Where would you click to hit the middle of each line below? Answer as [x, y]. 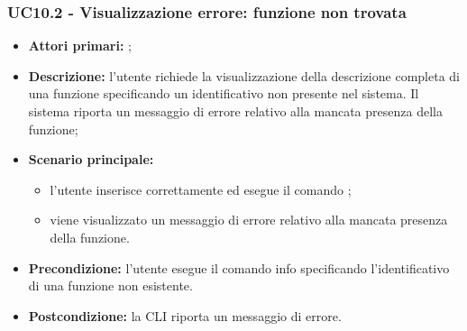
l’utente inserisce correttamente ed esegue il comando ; [201, 189]
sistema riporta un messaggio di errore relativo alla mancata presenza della [235, 111]
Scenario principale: [91, 159]
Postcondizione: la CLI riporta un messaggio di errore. [185, 315]
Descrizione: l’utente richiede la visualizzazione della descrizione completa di [244, 75]
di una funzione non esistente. [110, 285]
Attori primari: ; [80, 46]
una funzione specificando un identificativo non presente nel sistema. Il [224, 93]
